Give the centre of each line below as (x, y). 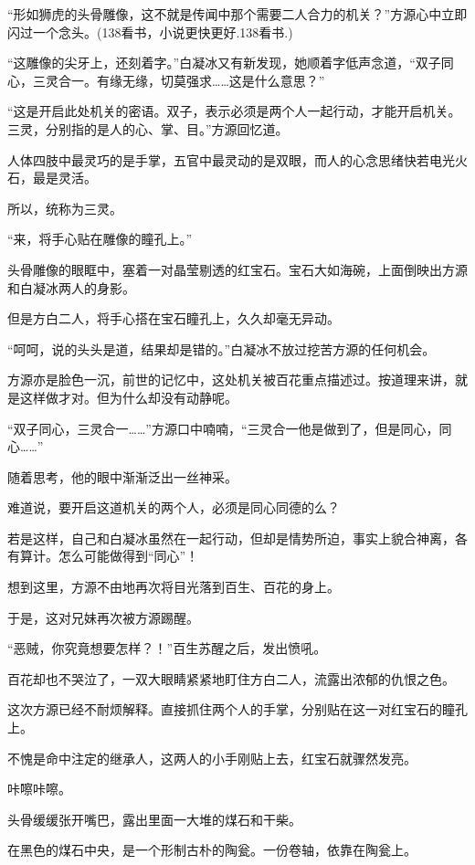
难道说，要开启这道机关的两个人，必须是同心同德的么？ (174, 507)
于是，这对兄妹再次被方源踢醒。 (103, 617)
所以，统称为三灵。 (65, 208)
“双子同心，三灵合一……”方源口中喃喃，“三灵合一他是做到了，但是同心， (223, 428)
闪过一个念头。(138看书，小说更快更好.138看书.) (150, 32)
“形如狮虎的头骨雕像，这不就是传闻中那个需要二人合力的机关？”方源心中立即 (237, 14)
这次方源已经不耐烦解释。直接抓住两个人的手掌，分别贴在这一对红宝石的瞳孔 (237, 709)
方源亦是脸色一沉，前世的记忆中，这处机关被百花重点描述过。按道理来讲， (231, 380)
